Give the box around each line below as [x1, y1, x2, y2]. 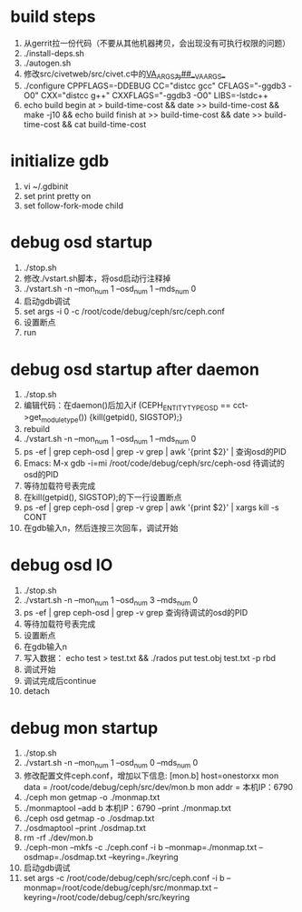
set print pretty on [23, 190, 92, 201]
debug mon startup [10, 717, 159, 738]
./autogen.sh [23, 57, 72, 68]
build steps [10, 6, 96, 27]
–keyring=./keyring [108, 852, 180, 863]
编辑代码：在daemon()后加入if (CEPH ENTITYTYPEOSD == [23, 400, 231, 413]
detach [23, 686, 51, 697]
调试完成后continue [23, 676, 97, 687]
